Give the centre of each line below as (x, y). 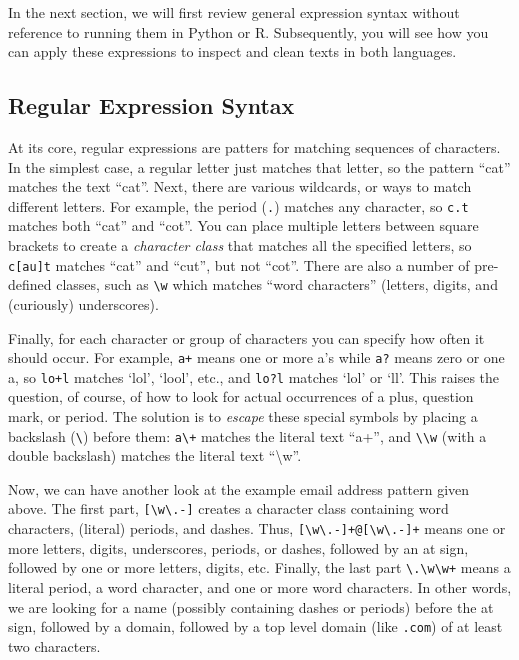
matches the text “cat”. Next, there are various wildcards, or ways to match (240, 186)
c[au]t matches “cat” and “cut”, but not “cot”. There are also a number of (239, 264)
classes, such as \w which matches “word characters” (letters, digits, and (277, 284)
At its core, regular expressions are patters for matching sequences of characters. (254, 146)
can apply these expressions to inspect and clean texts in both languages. (232, 51)
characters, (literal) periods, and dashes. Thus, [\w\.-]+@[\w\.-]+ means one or (257, 528)
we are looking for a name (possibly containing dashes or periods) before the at (251, 606)
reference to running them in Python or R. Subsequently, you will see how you (248, 31)
